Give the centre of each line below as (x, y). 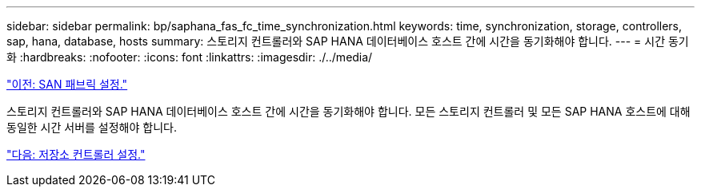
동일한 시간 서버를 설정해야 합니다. (92, 127)
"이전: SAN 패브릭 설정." (67, 84)
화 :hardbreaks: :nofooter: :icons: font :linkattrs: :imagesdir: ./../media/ (190, 57)
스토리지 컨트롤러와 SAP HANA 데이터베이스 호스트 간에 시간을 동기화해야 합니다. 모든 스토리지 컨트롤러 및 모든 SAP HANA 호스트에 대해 (348, 111)
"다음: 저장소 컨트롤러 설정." (76, 154)
